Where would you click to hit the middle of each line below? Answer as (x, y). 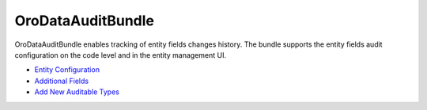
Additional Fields (62, 81)
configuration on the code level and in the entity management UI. (121, 55)
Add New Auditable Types (77, 92)
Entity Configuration (67, 70)
